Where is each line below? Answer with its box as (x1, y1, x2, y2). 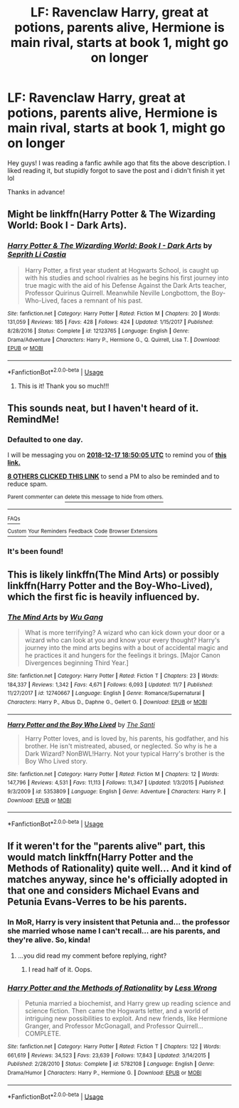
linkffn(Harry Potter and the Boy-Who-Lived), (7, 580, 213, 592)
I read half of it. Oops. (28, 965, 92, 973)
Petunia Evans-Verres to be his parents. (7, 896, 187, 908)
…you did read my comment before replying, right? (17, 951, 167, 960)
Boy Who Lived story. (24, 756, 87, 765)
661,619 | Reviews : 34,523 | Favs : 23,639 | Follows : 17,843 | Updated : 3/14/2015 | (7, 1052, 210, 1059)
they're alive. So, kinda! (7, 935, 91, 945)
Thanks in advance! (7, 187, 65, 196)
